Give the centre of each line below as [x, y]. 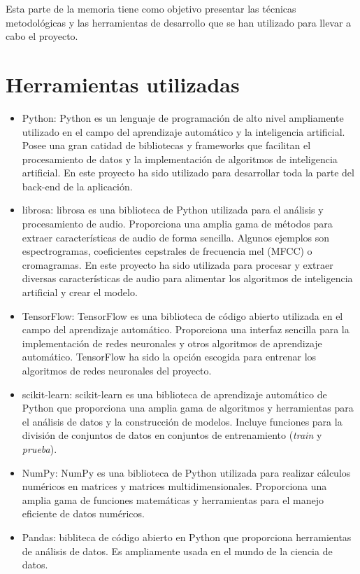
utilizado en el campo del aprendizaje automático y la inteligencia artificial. [183, 131]
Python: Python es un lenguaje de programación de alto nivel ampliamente [183, 117]
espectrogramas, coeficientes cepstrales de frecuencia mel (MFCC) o [167, 251]
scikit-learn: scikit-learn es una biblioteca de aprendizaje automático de [174, 394]
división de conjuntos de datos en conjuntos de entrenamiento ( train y [172, 435]
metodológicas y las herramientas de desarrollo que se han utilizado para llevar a [179, 22]
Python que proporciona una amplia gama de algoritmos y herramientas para [188, 408]
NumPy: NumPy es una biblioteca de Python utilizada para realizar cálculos [186, 472]
